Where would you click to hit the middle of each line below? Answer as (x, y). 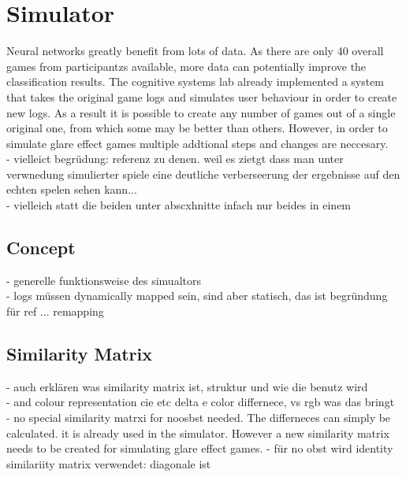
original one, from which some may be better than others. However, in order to (197, 128)
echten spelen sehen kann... (72, 189)
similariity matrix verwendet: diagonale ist (109, 463)
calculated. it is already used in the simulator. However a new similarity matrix (198, 433)
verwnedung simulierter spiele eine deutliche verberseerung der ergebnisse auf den (203, 174)
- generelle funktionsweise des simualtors (104, 280)
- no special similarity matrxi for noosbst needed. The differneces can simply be (199, 418)
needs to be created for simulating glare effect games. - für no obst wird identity (200, 448)
